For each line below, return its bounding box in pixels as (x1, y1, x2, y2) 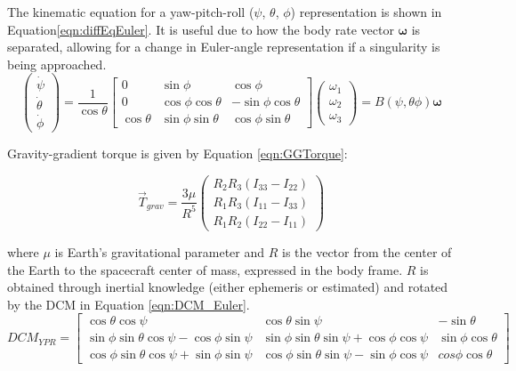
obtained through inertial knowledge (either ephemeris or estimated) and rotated (7, 278, 448, 296)
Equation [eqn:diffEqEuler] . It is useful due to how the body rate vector (7, 20, 394, 38)
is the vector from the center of (281, 242, 452, 261)
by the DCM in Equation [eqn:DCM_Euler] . (7, 294, 250, 313)
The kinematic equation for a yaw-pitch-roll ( (7, 3, 254, 20)
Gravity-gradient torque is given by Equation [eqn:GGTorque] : (7, 144, 348, 163)
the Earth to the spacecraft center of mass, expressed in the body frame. (7, 260, 403, 278)
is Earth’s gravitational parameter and (54, 242, 265, 261)
